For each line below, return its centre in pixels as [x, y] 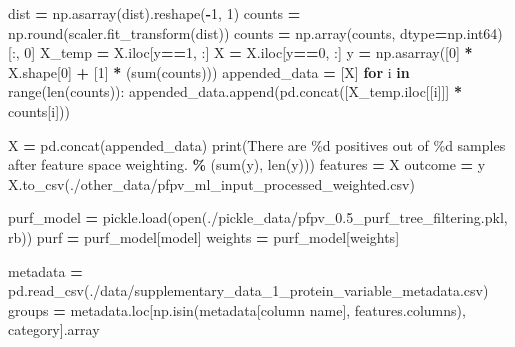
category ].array [54, 329]
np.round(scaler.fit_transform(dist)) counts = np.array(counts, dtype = [228, 32]
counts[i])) [39, 110]
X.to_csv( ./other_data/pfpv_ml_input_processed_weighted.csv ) [211, 183]
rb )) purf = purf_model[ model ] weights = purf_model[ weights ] [204, 236]
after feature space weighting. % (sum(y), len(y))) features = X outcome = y [247, 164]
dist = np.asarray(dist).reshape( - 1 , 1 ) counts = [154, 13]
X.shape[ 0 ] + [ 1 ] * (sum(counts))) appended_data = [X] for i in [209, 71]
